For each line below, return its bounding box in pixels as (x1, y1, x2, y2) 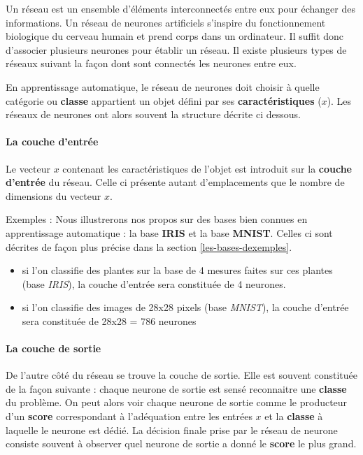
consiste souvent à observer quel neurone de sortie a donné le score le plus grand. (6, 436, 357, 451)
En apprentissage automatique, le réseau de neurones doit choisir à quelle (6, 79, 320, 94)
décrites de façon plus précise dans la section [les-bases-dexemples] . (6, 239, 292, 254)
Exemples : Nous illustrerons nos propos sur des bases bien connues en (6, 212, 308, 226)
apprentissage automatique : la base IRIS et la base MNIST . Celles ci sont (6, 225, 333, 240)
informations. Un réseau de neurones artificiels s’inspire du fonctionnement (6, 15, 326, 29)
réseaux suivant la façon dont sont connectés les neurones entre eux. (6, 56, 297, 71)
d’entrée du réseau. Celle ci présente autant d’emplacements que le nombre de (6, 175, 345, 189)
